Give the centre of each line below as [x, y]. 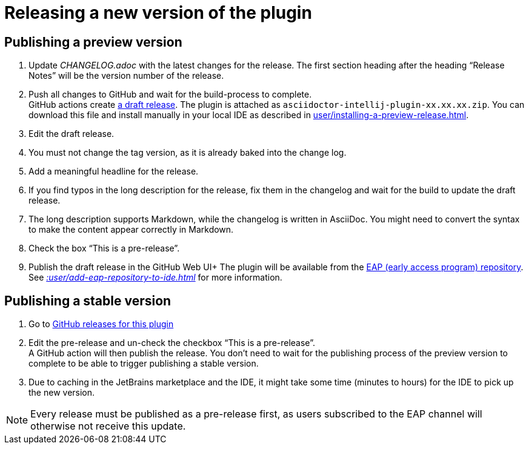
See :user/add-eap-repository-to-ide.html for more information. [155, 278]
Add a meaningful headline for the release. [114, 171]
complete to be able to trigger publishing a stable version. [144, 364]
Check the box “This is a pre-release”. [104, 248]
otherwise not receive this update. [108, 426]
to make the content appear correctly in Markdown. [131, 230]
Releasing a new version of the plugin [158, 13]
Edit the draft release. [72, 134]
